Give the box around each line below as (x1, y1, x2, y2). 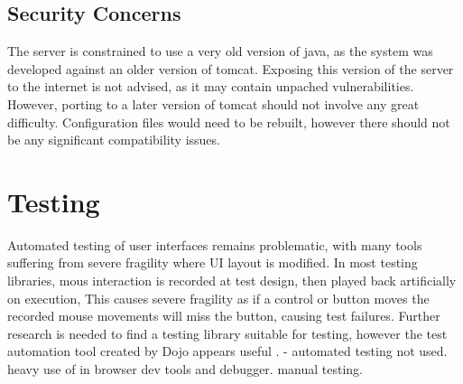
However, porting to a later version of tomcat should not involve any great (7, 94, 420, 113)
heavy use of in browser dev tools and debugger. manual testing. (7, 360, 363, 379)
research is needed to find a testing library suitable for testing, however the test (7, 323, 448, 342)
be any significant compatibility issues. (7, 130, 220, 149)
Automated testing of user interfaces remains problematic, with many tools (7, 235, 422, 254)
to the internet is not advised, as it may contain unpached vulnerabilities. (7, 77, 414, 96)
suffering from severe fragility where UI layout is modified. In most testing (7, 253, 418, 272)
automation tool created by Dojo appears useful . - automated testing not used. (7, 342, 448, 361)
